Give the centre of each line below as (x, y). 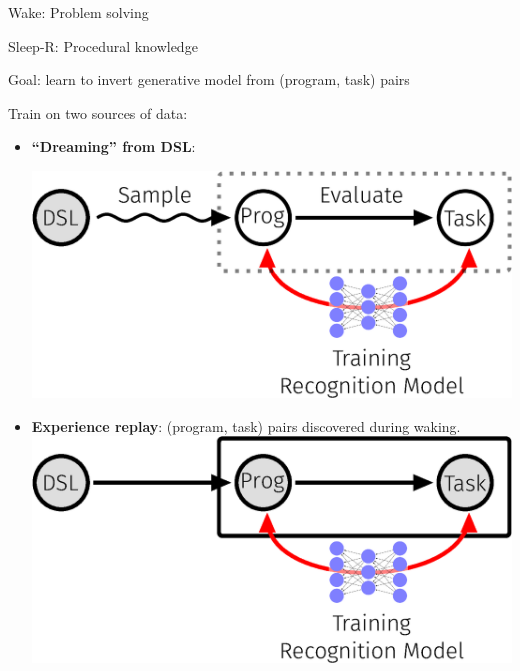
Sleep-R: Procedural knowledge (103, 45)
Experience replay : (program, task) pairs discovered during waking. (246, 425)
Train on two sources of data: (98, 112)
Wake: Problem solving (78, 12)
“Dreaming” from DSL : (113, 146)
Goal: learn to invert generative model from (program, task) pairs (209, 79)
